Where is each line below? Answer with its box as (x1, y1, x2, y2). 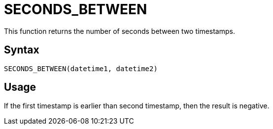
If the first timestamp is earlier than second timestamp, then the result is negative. (4, 102, 270, 110)
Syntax (4, 44, 39, 56)
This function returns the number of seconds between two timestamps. (4, 26, 235, 35)
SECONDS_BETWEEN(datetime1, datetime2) (4, 64, 158, 73)
